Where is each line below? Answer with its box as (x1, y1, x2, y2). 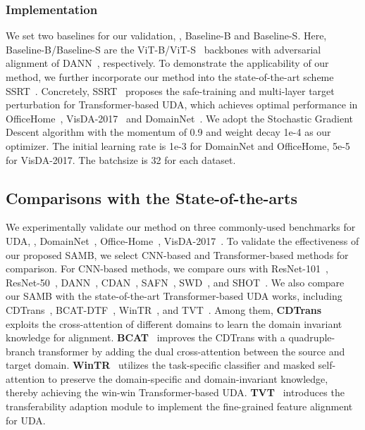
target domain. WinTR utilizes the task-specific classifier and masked (6, 358, 315, 372)
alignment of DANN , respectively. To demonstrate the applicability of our (6, 56, 329, 70)
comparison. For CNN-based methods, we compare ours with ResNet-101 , (6, 261, 328, 276)
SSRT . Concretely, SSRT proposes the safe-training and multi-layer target (6, 83, 335, 98)
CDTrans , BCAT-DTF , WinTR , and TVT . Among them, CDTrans (6, 302, 322, 317)
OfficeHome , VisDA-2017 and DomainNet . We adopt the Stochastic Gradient (6, 110, 354, 125)
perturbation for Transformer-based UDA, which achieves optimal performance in (6, 97, 358, 112)
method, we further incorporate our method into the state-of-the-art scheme (6, 70, 334, 84)
